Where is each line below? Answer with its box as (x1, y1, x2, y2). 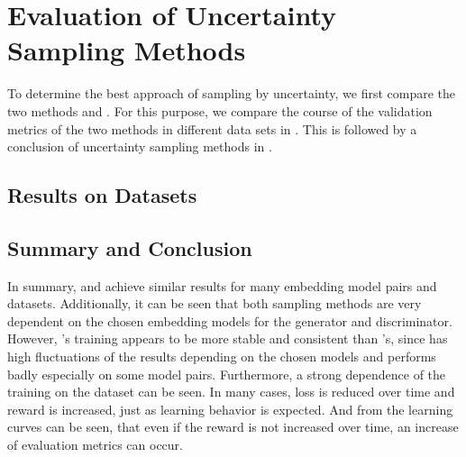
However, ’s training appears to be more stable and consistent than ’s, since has (7, 329, 448, 348)
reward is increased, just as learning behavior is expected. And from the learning (7, 399, 453, 418)
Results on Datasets (7, 181, 197, 209)
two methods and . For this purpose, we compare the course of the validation (7, 101, 433, 120)
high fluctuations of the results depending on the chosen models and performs (7, 347, 436, 366)
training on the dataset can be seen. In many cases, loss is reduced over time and (7, 382, 455, 401)
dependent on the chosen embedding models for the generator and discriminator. (7, 311, 452, 330)
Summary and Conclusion (7, 233, 252, 261)
